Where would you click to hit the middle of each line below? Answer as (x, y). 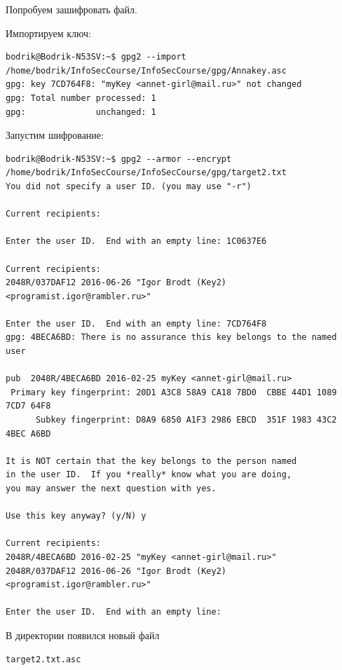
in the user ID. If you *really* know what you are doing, (149, 475)
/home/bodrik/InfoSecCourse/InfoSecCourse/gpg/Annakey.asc (146, 70)
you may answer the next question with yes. (111, 488)
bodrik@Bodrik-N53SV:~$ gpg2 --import (96, 57)
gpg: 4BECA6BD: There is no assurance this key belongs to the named (171, 337)
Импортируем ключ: (48, 33)
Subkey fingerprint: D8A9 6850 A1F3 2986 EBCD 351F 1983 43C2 (186, 420)
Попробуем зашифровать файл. (71, 9)
